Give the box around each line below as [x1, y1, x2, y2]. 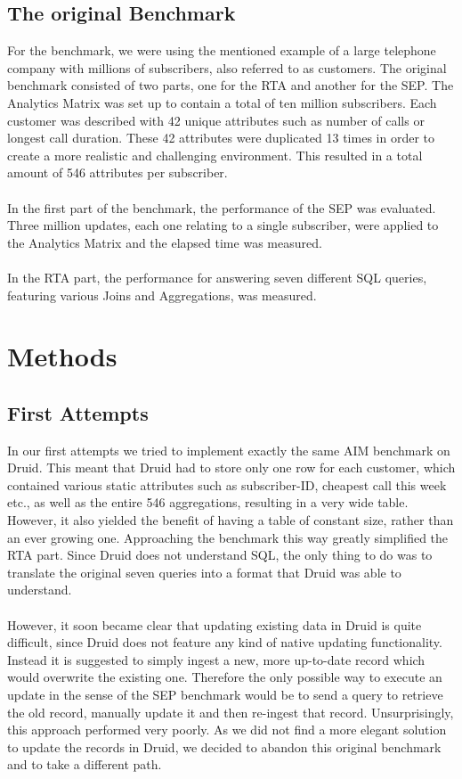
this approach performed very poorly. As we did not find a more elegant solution [7, 720, 447, 739]
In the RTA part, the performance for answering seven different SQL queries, [7, 267, 427, 286]
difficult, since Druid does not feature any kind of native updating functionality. [7, 633, 442, 652]
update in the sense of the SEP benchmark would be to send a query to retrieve [7, 685, 443, 703]
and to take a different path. [7, 755, 162, 774]
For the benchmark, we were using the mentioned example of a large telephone [7, 41, 436, 60]
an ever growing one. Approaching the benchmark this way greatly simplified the [7, 528, 449, 546]
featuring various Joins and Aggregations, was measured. [7, 285, 317, 304]
